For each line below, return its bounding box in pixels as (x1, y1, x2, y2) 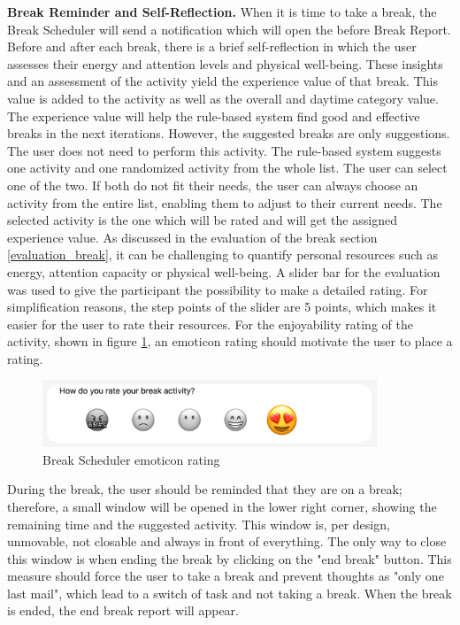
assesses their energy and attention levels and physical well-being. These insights (7, 54, 443, 73)
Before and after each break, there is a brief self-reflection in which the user (7, 37, 417, 56)
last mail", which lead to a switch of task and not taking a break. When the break (7, 583, 452, 602)
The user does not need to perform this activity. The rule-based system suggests (7, 141, 441, 159)
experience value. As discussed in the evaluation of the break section (7, 228, 378, 246)
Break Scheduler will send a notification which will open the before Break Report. (7, 19, 451, 38)
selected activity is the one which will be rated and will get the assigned (7, 211, 397, 229)
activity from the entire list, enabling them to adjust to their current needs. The (7, 193, 442, 212)
